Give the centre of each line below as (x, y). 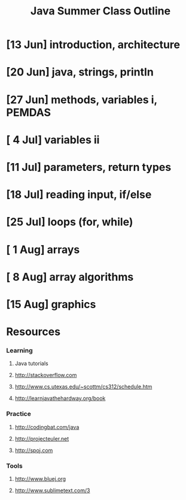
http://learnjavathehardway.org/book (60, 398)
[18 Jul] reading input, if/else (79, 195)
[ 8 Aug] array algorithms (70, 277)
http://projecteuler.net (42, 438)
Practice (19, 414)
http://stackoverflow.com (46, 375)
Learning (19, 350)
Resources (33, 332)
